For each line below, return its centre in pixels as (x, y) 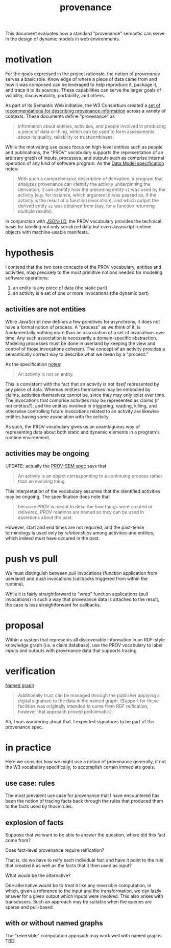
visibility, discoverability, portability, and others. (55, 96)
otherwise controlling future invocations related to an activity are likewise (82, 411)
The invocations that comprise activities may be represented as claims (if (82, 400)
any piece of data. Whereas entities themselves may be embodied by (78, 389)
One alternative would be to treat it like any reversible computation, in (78, 886)
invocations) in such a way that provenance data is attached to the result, (82, 599)
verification (30, 671)
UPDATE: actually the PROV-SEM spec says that (56, 466)
